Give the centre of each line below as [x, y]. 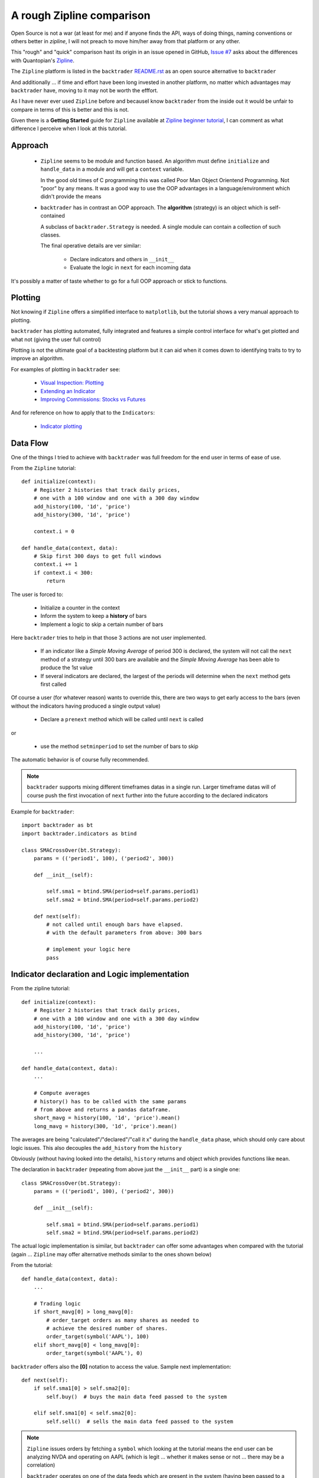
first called [53, 684]
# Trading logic [57, 1303]
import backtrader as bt [57, 825]
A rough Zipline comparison [81, 15]
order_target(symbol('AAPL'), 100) [98, 1337]
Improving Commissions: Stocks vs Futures [93, 399]
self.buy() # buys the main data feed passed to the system [137, 1396]
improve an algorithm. [38, 358]
